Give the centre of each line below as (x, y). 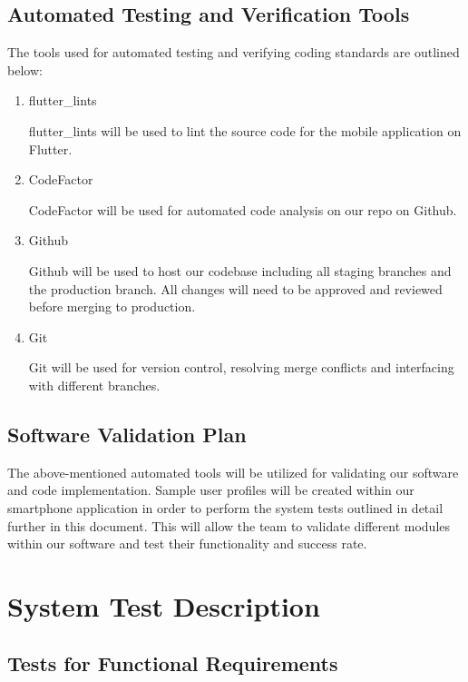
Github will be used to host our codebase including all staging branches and (240, 270)
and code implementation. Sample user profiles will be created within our (211, 490)
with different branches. (94, 385)
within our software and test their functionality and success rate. (187, 544)
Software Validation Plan (127, 434)
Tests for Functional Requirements (173, 663)
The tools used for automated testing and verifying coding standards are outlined (234, 52)
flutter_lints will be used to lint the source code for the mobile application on (245, 130)
